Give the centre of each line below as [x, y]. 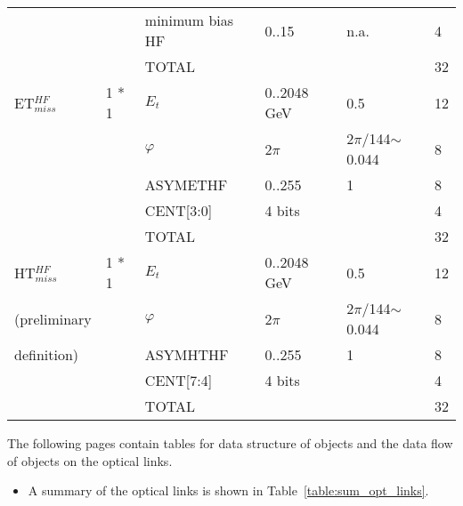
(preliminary [53, 318]
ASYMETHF [186, 185]
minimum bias [189, 20]
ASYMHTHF [187, 354]
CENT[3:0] [179, 210]
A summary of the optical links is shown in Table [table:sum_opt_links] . [228, 490]
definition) [47, 354]
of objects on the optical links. [90, 460]
